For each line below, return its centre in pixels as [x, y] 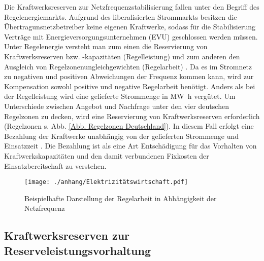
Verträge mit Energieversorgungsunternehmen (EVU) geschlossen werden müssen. [131, 36]
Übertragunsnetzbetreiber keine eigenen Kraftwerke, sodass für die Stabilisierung [130, 27]
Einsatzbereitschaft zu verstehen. [55, 165]
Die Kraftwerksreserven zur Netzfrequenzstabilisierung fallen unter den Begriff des [132, 7]
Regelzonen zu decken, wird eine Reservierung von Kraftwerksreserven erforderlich [132, 116]
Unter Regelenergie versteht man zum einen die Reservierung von [106, 46]
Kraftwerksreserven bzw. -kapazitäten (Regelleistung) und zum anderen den [122, 56]
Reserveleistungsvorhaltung [77, 250]
